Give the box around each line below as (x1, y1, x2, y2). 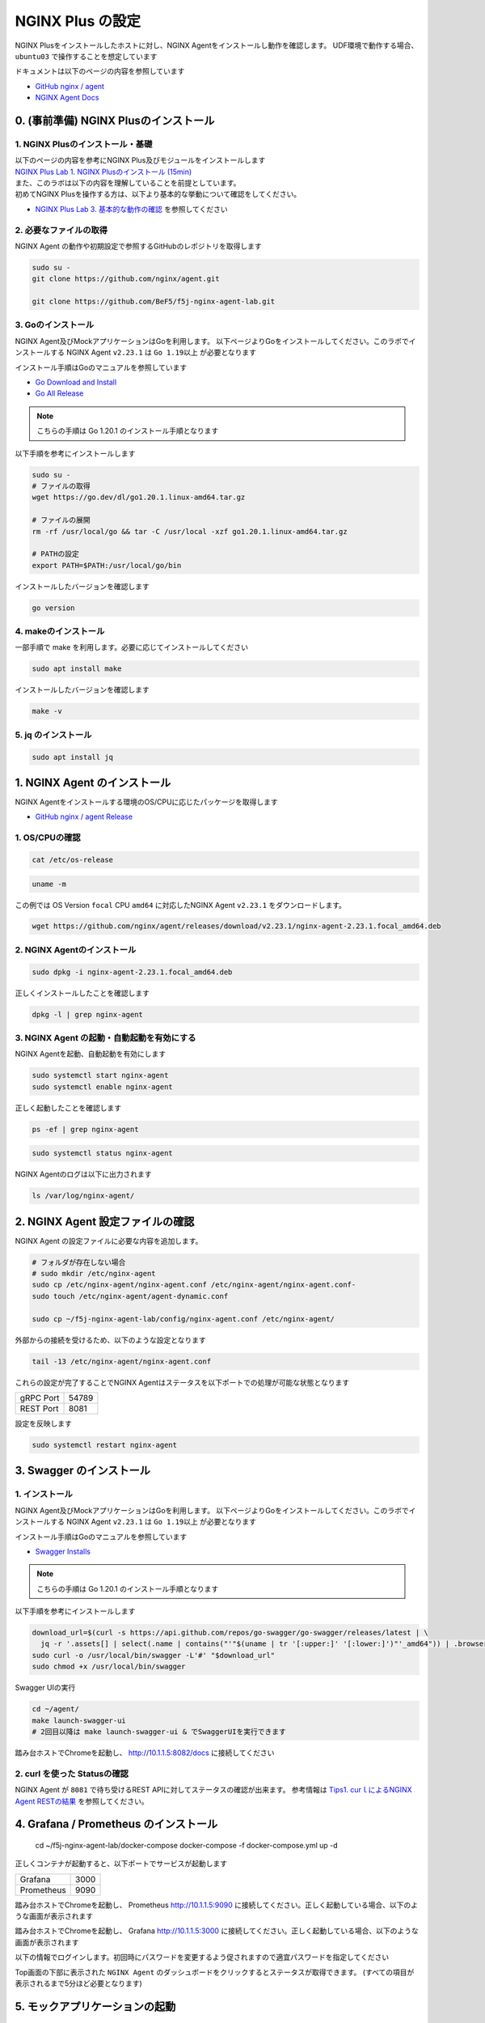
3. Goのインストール (15, 320, 95, 331)
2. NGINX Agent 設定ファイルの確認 (15, 1215, 195, 1228)
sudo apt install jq (32, 753, 113, 761)
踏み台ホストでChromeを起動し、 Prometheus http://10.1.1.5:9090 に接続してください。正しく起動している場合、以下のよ (15, 1900, 418, 1910)
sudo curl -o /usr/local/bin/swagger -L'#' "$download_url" (32, 1651, 276, 1660)
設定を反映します (15, 1419, 72, 1428)
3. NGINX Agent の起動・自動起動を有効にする (15, 1032, 196, 1043)
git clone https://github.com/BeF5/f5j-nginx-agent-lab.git (32, 297, 276, 307)
